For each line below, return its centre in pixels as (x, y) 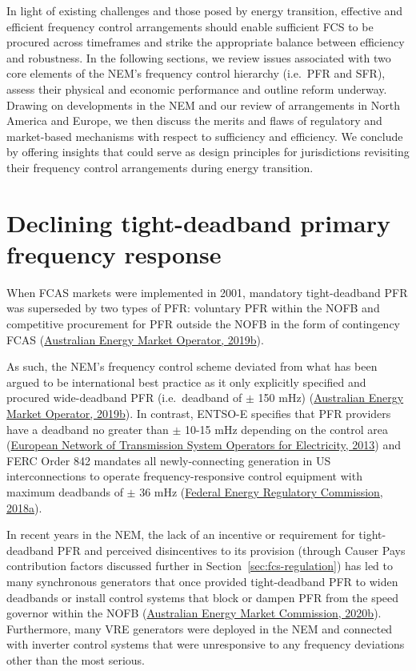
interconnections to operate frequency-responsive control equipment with (184, 476)
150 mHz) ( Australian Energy (331, 398)
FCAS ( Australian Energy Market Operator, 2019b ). (135, 339)
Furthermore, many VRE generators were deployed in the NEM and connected (200, 628)
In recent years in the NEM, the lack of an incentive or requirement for (181, 534)
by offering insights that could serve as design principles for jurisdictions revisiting (208, 152)
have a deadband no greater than (88, 429)
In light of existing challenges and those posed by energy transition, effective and (205, 10)
